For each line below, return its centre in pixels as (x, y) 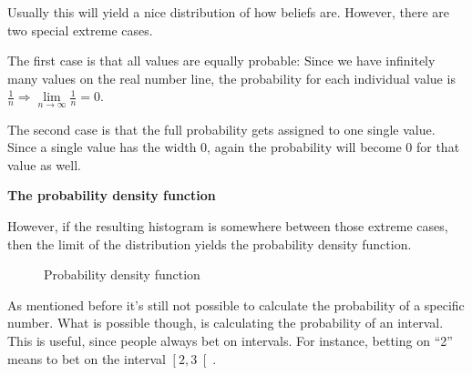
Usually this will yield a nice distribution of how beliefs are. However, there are (229, 12)
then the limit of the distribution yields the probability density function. (210, 243)
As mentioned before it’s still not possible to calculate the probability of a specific (236, 304)
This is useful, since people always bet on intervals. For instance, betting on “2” (230, 340)
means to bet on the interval (87, 358)
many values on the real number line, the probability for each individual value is (231, 78)
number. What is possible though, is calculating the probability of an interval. (226, 323)
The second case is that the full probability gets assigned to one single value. (221, 129)
